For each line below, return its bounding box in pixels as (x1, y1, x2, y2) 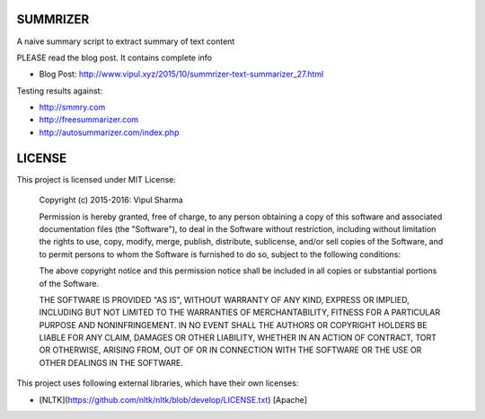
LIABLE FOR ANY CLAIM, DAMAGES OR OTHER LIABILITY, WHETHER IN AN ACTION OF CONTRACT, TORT (39, 333, 437, 343)
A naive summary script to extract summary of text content (16, 36, 235, 47)
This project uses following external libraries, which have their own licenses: (16, 378, 299, 388)
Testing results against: (16, 85, 103, 96)
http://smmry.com (39, 102, 106, 112)
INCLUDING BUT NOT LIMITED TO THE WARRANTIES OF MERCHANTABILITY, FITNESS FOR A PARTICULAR (39, 307, 440, 318)
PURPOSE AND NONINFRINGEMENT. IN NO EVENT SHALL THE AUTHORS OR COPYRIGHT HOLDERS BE (39, 319, 428, 330)
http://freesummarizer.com (39, 114, 139, 125)
